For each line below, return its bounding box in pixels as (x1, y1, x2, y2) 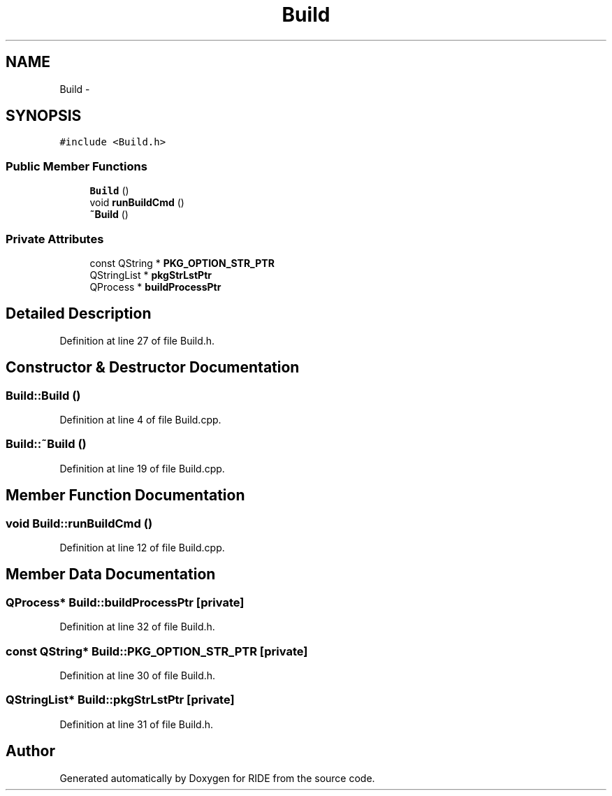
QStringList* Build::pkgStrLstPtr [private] (6, 693, 235, 707)
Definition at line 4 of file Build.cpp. (59, 414, 221, 426)
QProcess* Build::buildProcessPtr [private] (6, 595, 245, 609)
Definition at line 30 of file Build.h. (59, 669, 216, 681)
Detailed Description (6, 305, 152, 323)
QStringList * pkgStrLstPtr (89, 268, 212, 281)
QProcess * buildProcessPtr (89, 280, 221, 293)
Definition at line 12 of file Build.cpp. (59, 541, 225, 553)
